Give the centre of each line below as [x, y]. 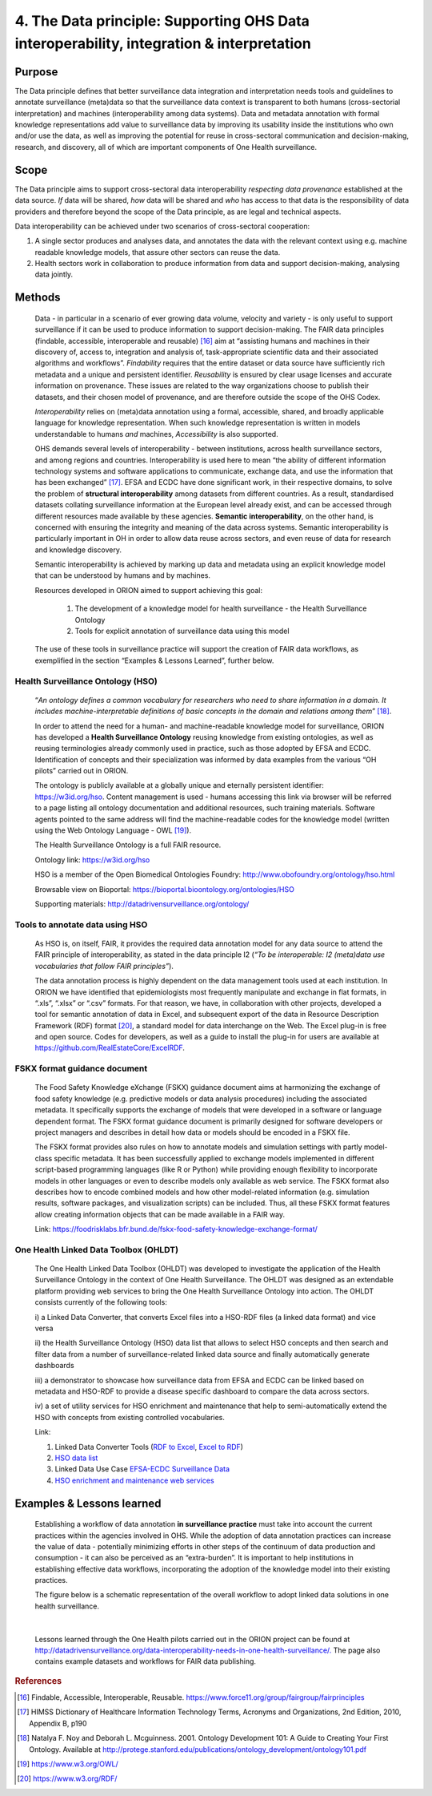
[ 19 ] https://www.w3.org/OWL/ [68, 1764]
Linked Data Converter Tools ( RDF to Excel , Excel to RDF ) [149, 1447]
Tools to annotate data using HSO [81, 924]
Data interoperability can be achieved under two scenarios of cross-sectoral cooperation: [162, 226]
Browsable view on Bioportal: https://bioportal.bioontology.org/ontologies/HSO [165, 889]
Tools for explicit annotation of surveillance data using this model [182, 631]
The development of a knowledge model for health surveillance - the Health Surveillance [221, 608]
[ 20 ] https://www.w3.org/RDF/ [67, 1778]
